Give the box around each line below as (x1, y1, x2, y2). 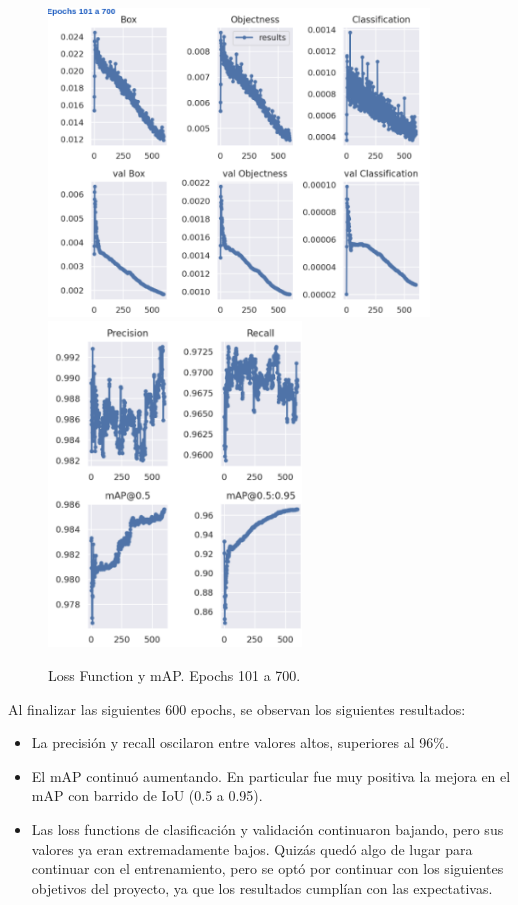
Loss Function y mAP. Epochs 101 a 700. (48, 664, 301, 685)
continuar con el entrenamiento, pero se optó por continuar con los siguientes (31, 858, 504, 879)
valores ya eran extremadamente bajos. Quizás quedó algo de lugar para (31, 838, 473, 859)
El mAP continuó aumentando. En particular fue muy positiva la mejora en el (31, 765, 511, 786)
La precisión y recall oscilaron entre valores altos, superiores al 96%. (31, 732, 449, 753)
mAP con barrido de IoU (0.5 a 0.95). (31, 785, 263, 806)
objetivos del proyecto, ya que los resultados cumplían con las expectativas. (31, 877, 493, 898)
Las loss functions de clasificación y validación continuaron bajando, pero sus (31, 818, 504, 839)
